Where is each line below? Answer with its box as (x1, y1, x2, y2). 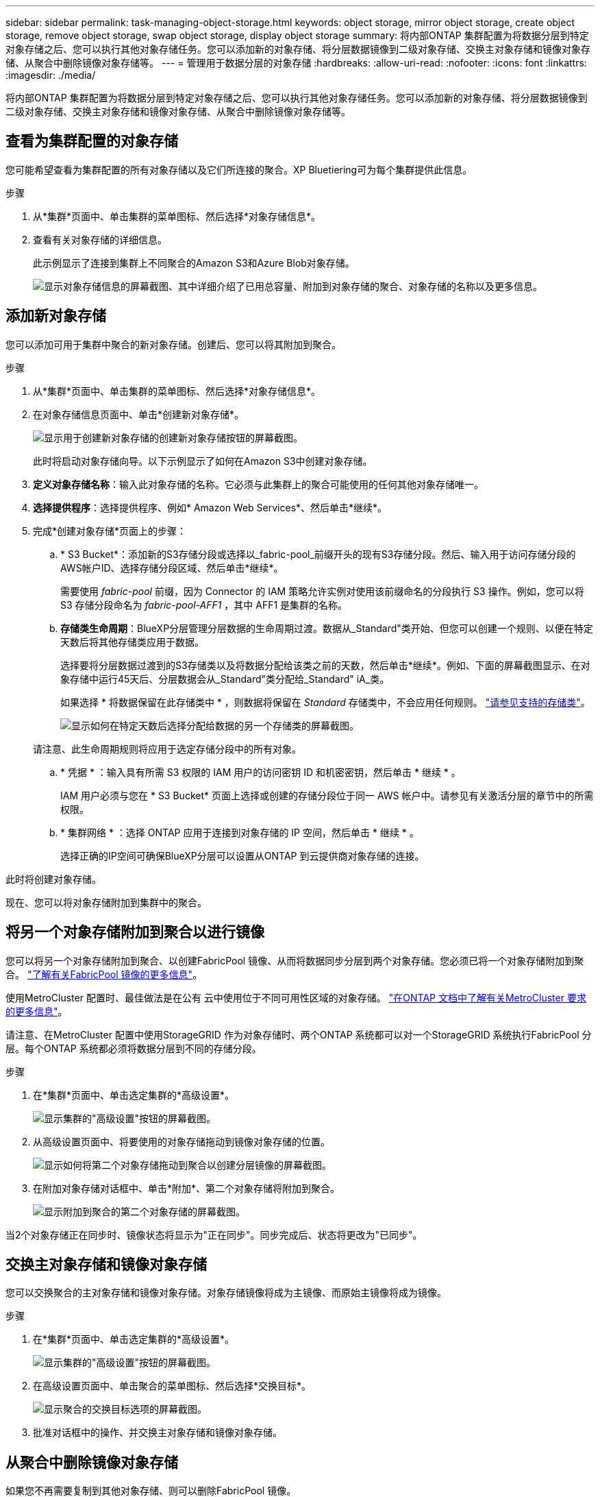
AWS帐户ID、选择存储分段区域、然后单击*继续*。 (60, 561, 284, 574)
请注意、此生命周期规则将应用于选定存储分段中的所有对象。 (33, 742, 301, 755)
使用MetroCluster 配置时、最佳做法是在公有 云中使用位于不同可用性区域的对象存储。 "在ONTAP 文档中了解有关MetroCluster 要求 (5, 991, 586, 1003)
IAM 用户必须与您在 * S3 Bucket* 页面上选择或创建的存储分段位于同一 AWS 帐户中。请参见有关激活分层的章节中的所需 (60, 789, 594, 801)
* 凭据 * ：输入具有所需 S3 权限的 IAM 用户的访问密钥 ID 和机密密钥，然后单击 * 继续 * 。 (60, 766, 461, 778)
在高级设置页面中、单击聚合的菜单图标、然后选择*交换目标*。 (33, 1380, 312, 1392)
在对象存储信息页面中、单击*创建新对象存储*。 (33, 408, 245, 420)
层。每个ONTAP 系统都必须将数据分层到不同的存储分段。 (5, 1042, 262, 1054)
